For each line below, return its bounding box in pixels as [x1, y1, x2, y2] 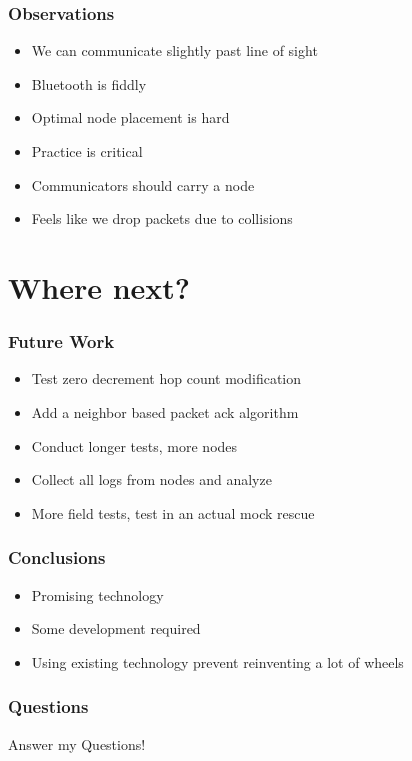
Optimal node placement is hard [31, 107, 230, 128]
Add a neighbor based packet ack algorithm [31, 401, 299, 422]
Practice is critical [31, 141, 143, 161]
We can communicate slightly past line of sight [31, 40, 318, 61]
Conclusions [8, 545, 106, 570]
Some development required [31, 618, 201, 639]
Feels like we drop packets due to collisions [31, 208, 293, 229]
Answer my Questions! [8, 733, 146, 754]
